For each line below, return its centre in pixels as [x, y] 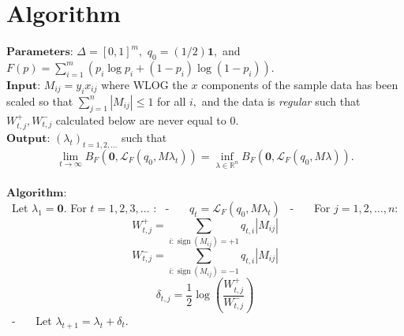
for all [172, 101]
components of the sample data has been [300, 84]
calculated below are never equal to [141, 119]
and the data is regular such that [281, 101]
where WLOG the [144, 84]
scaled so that [40, 101]
